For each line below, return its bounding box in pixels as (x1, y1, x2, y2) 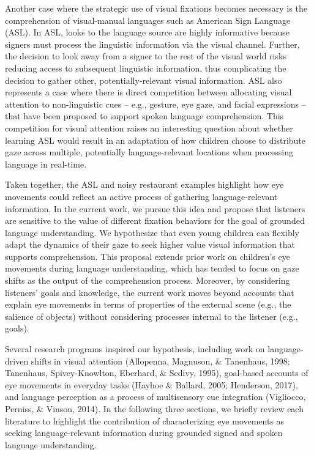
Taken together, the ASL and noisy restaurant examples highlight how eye (5, 178, 284, 191)
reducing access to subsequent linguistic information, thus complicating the (5, 61, 286, 74)
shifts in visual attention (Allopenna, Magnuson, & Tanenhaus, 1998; (31, 354, 290, 367)
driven (5, 354, 29, 367)
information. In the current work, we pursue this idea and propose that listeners (5, 202, 305, 215)
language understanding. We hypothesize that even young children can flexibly (5, 226, 299, 239)
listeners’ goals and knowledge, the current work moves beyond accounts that (5, 286, 294, 298)
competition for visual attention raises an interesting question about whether (5, 121, 293, 134)
